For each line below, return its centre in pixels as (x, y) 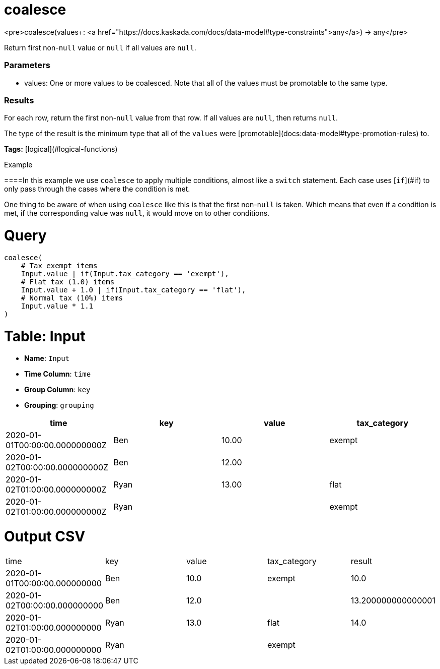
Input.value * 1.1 (57, 306)
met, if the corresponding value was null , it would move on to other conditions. (137, 213)
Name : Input (47, 358)
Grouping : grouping (59, 405)
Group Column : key (57, 390)
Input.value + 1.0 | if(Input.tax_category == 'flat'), (133, 290)
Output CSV (45, 536)
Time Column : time (58, 374)
